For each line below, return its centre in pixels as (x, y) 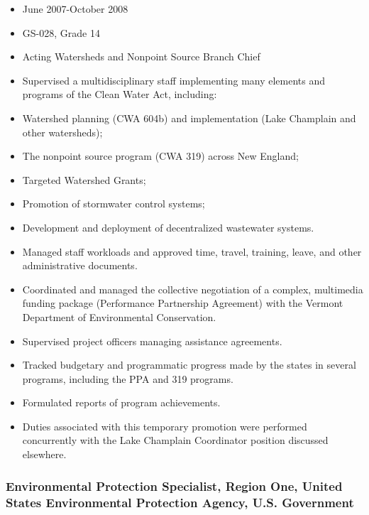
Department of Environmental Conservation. (119, 316)
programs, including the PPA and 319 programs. (128, 378)
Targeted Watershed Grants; (84, 179)
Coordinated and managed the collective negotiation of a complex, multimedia (193, 289)
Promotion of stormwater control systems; (114, 204)
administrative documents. (80, 265)
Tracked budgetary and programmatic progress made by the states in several (189, 365)
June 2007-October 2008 (75, 9)
